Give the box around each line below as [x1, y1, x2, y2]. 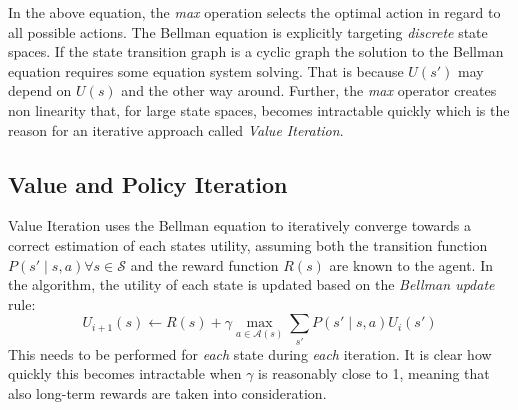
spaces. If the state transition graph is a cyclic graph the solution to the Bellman [8, 41, 504, 62]
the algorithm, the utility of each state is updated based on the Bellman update [8, 274, 495, 295]
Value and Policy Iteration [8, 168, 288, 199]
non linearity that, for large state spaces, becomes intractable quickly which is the [8, 99, 510, 120]
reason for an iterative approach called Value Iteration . [8, 119, 344, 140]
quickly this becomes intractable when [8, 363, 242, 384]
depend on [8, 80, 72, 101]
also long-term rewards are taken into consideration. [8, 382, 327, 403]
